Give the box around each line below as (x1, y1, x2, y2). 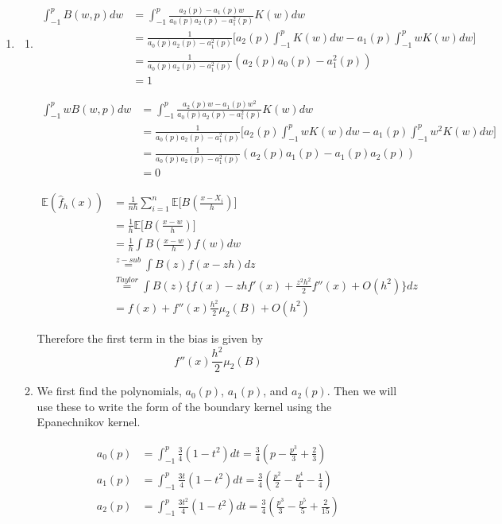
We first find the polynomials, (37, 382, 182, 399)
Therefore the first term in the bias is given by (37, 329, 264, 346)
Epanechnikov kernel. (37, 413, 141, 430)
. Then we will (326, 382, 397, 399)
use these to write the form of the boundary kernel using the (37, 398, 332, 414)
